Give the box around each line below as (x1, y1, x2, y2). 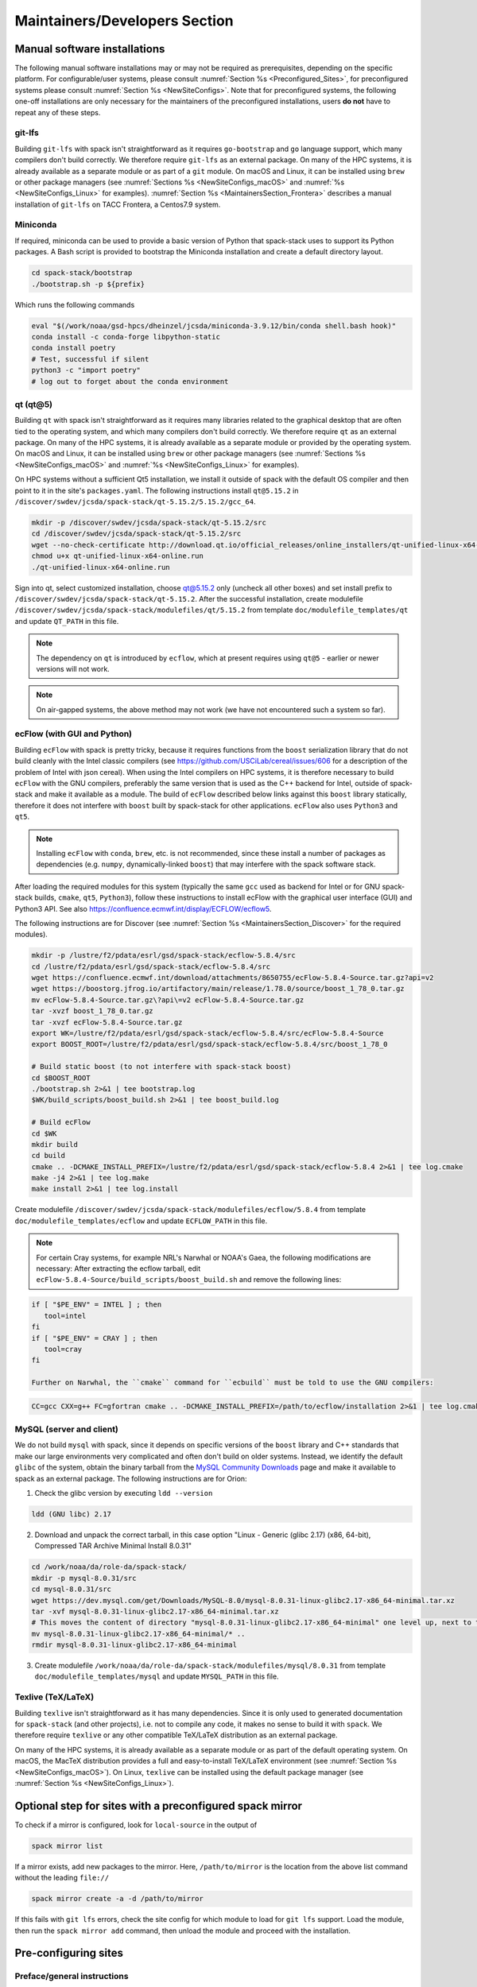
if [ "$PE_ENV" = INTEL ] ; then (31, 1300, 162, 1309)
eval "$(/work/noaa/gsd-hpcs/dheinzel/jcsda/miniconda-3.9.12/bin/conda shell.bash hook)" (31, 321, 397, 330)
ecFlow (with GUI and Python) (14, 728, 133, 739)
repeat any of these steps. (14, 107, 101, 117)
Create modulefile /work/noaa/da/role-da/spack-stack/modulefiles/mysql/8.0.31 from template (34, 1661, 386, 1671)
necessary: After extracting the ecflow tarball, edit (36, 1264, 201, 1273)
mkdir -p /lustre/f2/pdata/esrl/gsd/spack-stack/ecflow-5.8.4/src (31, 951, 296, 960)
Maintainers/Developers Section (14, 12, 234, 29)
